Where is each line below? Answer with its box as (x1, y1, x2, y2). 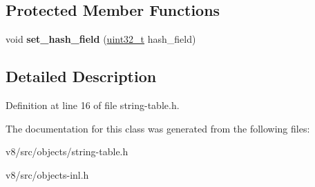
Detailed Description (6, 66, 157, 87)
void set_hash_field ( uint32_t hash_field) (6, 32, 196, 46)
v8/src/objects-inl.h (6, 167, 89, 181)
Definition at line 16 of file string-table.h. (6, 98, 180, 112)
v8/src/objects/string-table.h (6, 144, 128, 159)
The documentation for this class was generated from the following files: (6, 121, 310, 135)
